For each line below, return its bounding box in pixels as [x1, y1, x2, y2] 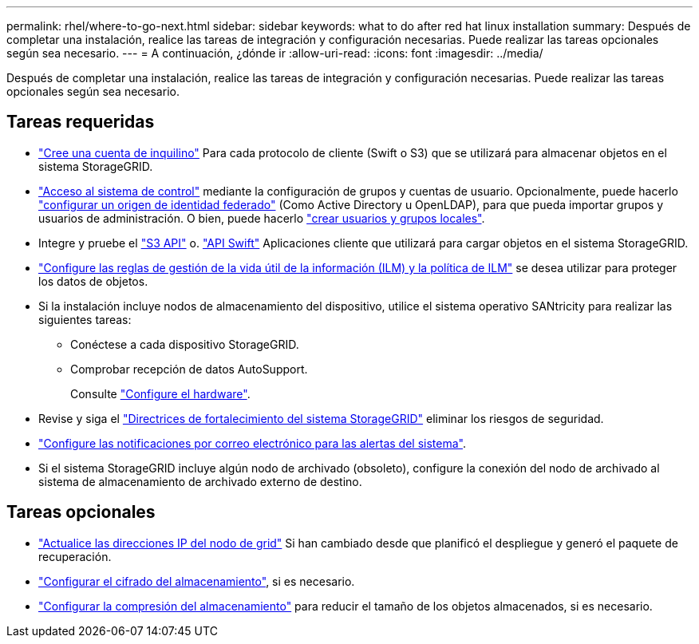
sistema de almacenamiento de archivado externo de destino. [38, 474, 362, 488]
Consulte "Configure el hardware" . [70, 386, 251, 401]
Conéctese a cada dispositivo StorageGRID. [70, 337, 299, 351]
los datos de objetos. [38, 274, 148, 288]
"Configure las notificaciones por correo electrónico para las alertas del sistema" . [38, 436, 466, 450]
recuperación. [38, 549, 112, 563]
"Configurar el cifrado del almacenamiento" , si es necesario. [38, 574, 355, 588]
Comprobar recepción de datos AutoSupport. [70, 362, 308, 376]
